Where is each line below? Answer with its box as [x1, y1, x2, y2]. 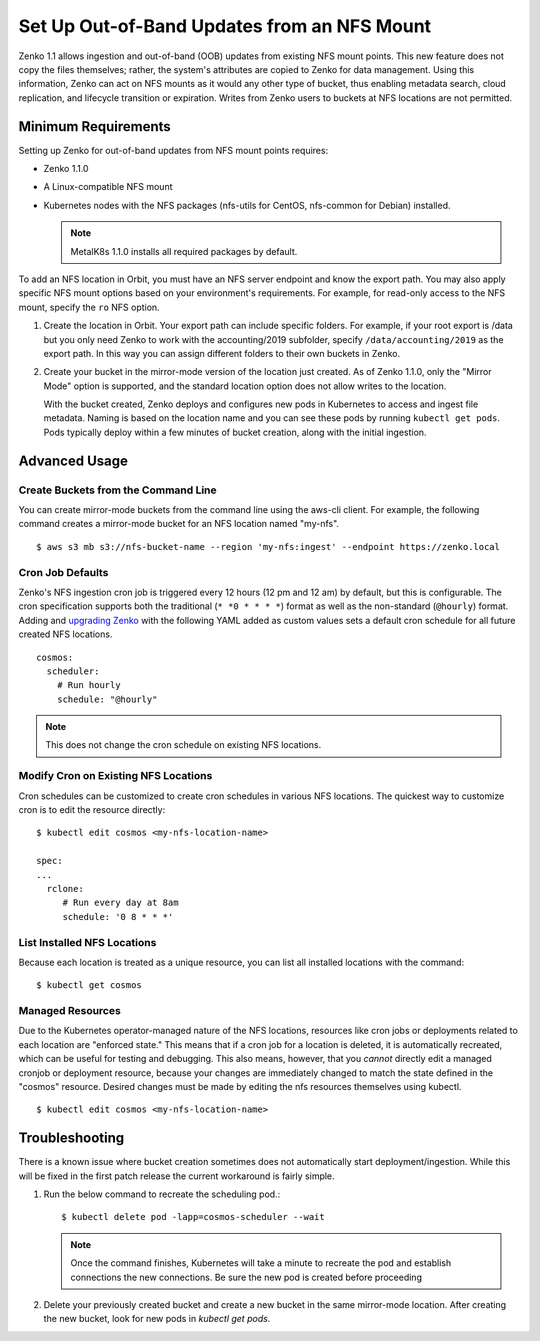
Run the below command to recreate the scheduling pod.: [43, 1188, 281, 1200]
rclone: [46, 883, 84, 894]
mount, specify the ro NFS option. [18, 301, 160, 313]
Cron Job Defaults [18, 565, 109, 579]
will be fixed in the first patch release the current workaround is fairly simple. [18, 1170, 335, 1182]
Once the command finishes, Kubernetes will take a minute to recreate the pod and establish [70, 1257, 452, 1269]
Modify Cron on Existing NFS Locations [18, 769, 213, 783]
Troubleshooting [18, 1130, 125, 1147]
